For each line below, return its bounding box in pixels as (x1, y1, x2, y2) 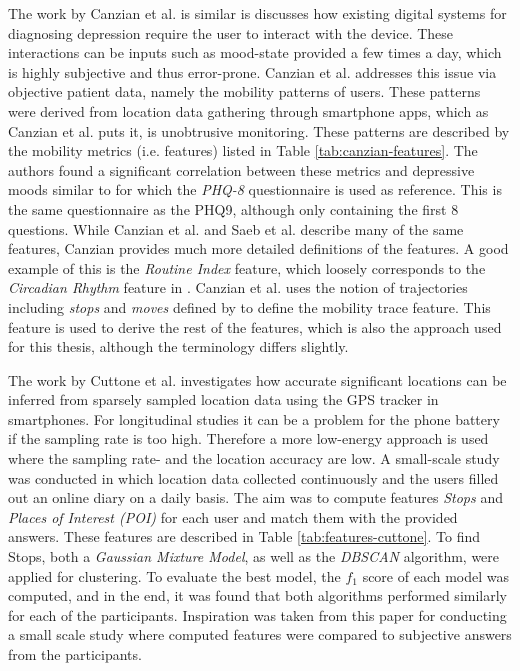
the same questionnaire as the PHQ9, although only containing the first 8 (8, 198, 459, 219)
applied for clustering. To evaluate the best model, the (8, 565, 341, 586)
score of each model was (362, 565, 510, 586)
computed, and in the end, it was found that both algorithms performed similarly (8, 585, 507, 606)
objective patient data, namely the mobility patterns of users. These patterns (8, 81, 481, 102)
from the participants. (8, 644, 142, 664)
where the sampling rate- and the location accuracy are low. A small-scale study (8, 448, 500, 469)
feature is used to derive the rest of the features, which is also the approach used (8, 316, 502, 337)
